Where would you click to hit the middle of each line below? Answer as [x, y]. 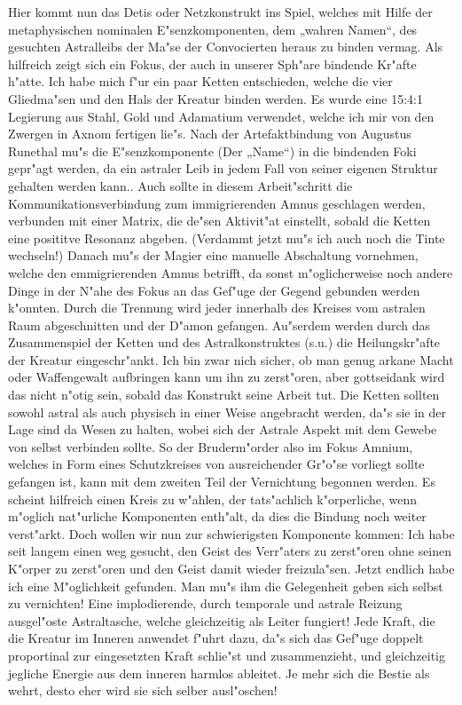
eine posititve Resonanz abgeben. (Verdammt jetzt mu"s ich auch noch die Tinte [227, 238]
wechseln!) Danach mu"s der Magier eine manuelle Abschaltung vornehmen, [213, 255]
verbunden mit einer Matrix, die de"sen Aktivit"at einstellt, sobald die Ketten [219, 221]
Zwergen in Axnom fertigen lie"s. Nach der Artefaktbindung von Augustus [210, 134]
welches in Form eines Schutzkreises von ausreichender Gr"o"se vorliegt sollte [216, 464]
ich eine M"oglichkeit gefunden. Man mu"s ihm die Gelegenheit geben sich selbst [226, 586]
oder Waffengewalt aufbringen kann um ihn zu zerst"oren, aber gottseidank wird [227, 377]
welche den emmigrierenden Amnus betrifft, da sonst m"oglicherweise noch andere [231, 272]
